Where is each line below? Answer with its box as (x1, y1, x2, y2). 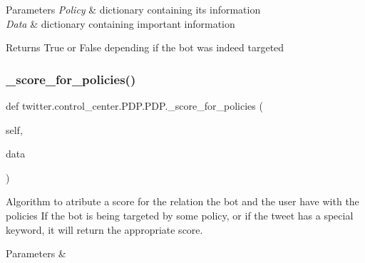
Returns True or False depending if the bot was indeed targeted (6, 40, 284, 55)
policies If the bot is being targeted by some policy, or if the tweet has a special (6, 207, 354, 222)
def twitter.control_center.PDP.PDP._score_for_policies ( (6, 98, 263, 113)
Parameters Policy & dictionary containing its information (6, 2, 261, 16)
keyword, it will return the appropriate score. (6, 222, 203, 237)
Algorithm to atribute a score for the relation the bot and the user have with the (6, 194, 359, 209)
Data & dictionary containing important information (6, 16, 235, 31)
